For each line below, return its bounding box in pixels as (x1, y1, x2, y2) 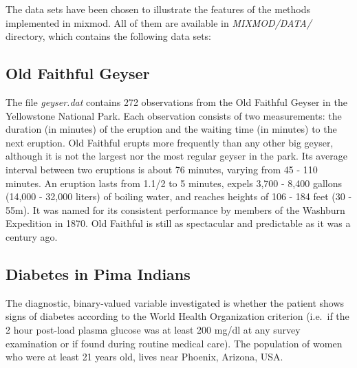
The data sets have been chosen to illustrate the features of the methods (6, 2, 311, 16)
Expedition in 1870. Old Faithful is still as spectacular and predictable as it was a (6, 216, 351, 230)
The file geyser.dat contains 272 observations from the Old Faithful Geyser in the (6, 94, 347, 109)
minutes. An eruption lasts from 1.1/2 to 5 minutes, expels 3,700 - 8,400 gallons (6, 175, 342, 190)
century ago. (6, 229, 58, 243)
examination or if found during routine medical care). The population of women (6, 336, 343, 350)
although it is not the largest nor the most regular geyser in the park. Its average (6, 149, 347, 163)
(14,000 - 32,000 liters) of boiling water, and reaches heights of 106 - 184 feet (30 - (6, 189, 352, 204)
